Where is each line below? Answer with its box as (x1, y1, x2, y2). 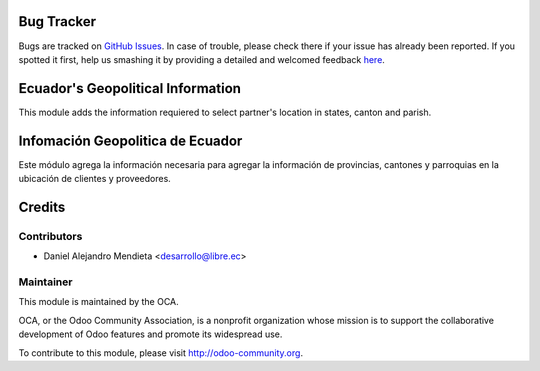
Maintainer (18, 275, 73, 289)
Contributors (18, 229, 83, 243)
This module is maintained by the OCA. (18, 296, 179, 308)
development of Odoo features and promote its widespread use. (18, 328, 283, 340)
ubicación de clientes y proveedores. (18, 173, 172, 185)
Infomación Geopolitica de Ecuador (18, 132, 243, 149)
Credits (18, 198, 66, 215)
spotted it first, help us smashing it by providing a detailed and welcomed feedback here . (18, 53, 385, 65)
